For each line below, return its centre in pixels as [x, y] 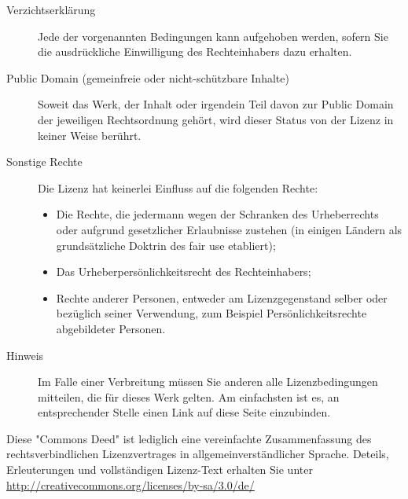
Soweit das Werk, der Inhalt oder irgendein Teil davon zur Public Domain [216, 104]
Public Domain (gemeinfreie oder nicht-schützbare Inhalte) [148, 77]
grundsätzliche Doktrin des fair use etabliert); [166, 245]
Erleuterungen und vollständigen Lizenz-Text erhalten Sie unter [160, 470]
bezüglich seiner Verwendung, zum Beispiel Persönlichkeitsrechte [211, 313]
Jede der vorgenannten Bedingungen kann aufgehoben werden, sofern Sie [213, 36]
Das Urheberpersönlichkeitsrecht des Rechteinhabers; [184, 272]
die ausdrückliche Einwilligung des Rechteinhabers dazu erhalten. [195, 51]
